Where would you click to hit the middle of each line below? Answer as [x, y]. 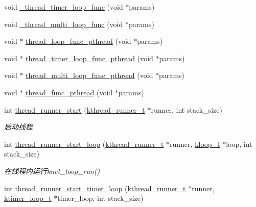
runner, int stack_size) [187, 109]
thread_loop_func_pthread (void [78, 41]
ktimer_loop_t [28, 198]
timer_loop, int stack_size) [100, 198]
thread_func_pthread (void [69, 92]
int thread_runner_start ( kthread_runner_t [75, 109]
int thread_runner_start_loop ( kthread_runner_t [84, 144]
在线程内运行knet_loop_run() [52, 171]
